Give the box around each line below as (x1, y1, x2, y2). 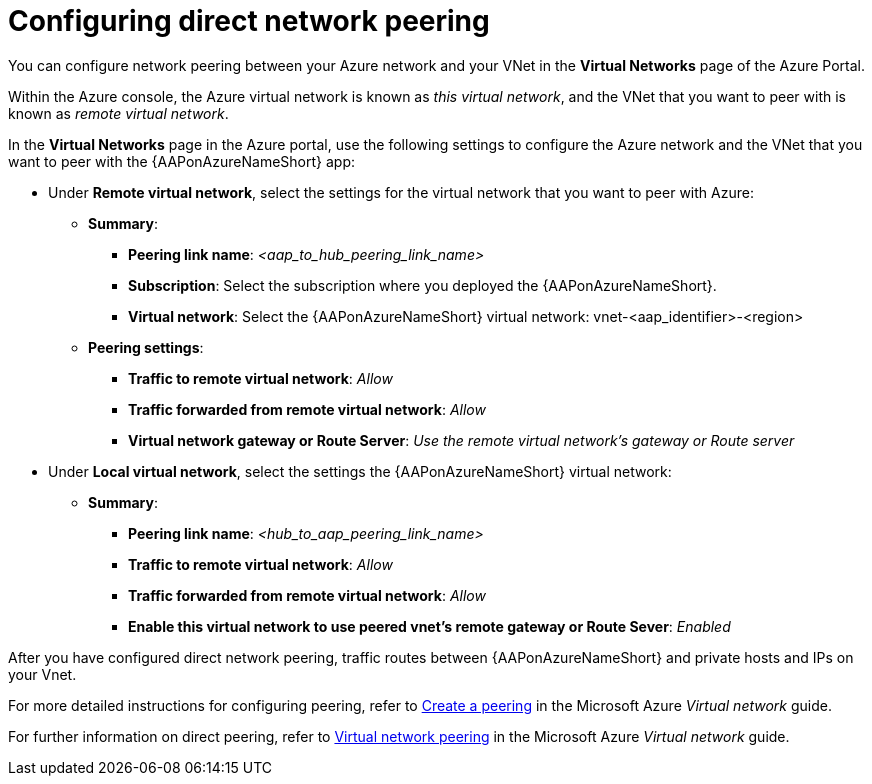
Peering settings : (88, 338, 204, 356)
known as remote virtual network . (8, 104, 229, 122)
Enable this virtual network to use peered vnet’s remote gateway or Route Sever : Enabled (128, 617, 731, 635)
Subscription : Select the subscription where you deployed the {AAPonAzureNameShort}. (128, 276, 717, 294)
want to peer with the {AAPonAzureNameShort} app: (8, 152, 355, 170)
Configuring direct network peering (8, 4, 490, 38)
